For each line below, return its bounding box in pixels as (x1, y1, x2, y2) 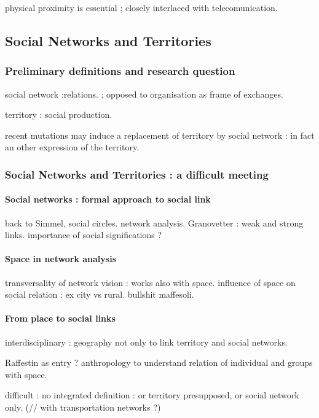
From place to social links (5, 312, 116, 325)
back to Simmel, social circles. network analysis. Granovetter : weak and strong (5, 216, 304, 229)
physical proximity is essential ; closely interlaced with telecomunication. (5, 1, 278, 14)
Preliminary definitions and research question (5, 63, 235, 79)
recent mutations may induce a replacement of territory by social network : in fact (5, 128, 315, 141)
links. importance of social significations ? (5, 228, 162, 241)
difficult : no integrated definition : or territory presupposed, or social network (5, 389, 299, 401)
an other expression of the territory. (5, 141, 140, 153)
